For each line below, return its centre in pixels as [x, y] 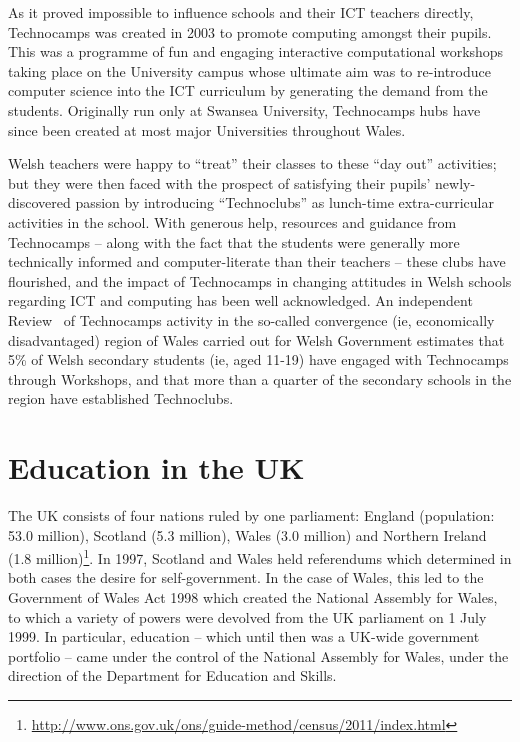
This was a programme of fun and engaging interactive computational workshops [256, 51]
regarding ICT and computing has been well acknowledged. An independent [240, 300]
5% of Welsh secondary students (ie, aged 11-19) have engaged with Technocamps [258, 359]
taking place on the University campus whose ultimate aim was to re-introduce [249, 70]
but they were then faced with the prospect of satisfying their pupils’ [219, 182]
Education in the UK [156, 467]
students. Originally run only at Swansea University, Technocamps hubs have [244, 109]
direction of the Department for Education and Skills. [172, 675]
